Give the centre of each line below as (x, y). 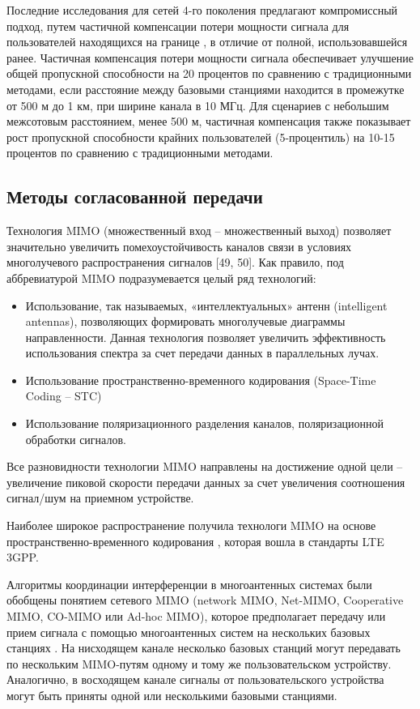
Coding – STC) (64, 396)
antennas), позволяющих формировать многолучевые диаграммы (185, 321)
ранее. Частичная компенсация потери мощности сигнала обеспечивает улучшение (210, 57)
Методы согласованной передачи (135, 196)
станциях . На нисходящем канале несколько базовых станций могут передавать (204, 648)
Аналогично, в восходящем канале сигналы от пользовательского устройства (195, 679)
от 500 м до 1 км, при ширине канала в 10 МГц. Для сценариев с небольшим (198, 105)
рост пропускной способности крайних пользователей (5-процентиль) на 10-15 (201, 137)
